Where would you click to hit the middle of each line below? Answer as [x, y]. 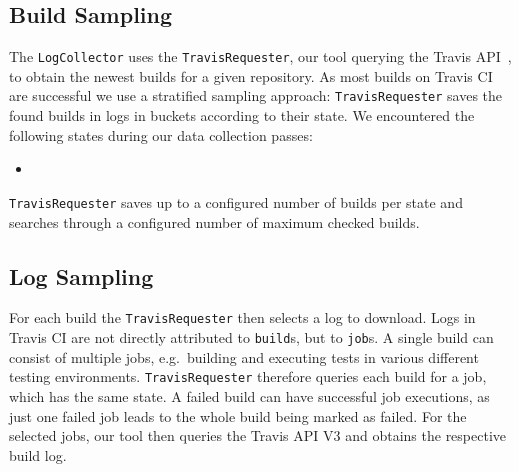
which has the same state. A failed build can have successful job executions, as [249, 395]
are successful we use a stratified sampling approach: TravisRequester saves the [256, 95]
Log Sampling [81, 275]
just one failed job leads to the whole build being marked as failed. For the [238, 415]
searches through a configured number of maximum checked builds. [214, 221]
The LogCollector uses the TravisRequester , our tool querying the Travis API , [260, 56]
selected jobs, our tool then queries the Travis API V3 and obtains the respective [258, 435]
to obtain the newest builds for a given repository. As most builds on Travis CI [251, 75]
